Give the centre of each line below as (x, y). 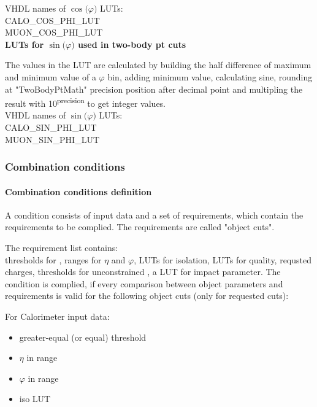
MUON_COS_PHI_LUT (54, 32)
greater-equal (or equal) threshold (83, 337)
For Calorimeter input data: (57, 316)
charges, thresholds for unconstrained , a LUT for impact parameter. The (143, 272)
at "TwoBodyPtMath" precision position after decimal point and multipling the (154, 89)
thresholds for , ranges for (53, 259)
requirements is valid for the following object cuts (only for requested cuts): (147, 296)
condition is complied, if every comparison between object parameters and (144, 283)
